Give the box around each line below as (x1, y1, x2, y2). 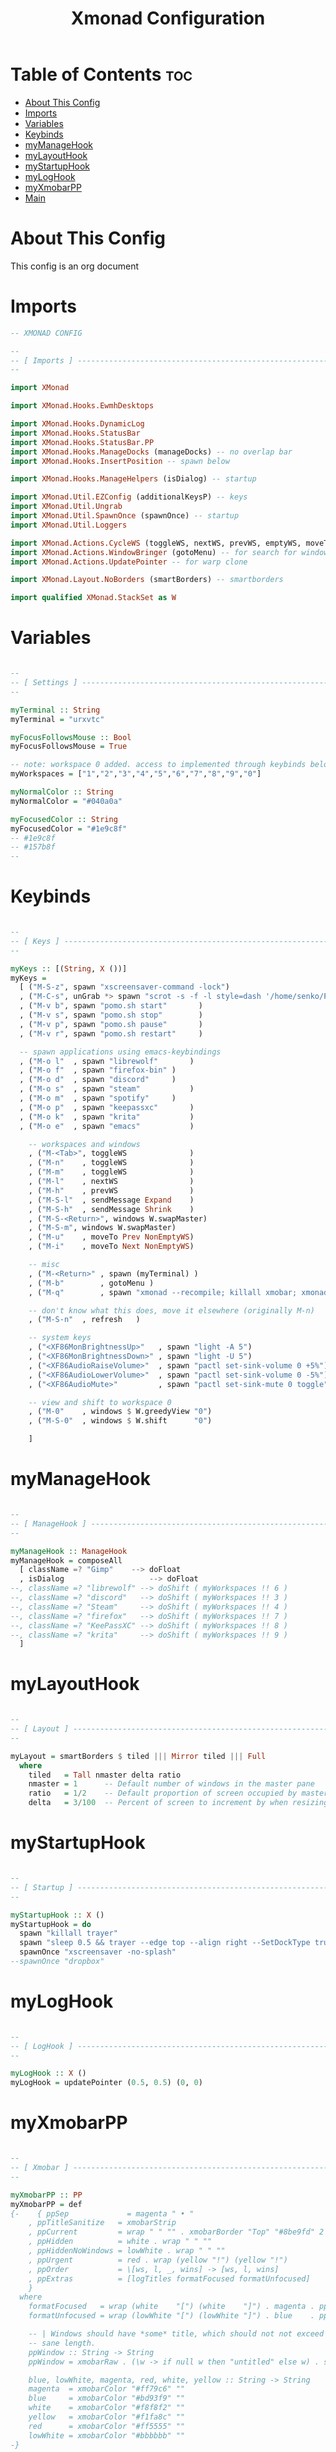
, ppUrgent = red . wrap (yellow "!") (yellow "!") (28, 2255, 288, 2265)
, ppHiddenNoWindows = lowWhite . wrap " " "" (28, 2246, 226, 2256)
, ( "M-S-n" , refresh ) (28, 1315, 141, 1325)
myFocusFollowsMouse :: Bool (10, 732, 132, 742)
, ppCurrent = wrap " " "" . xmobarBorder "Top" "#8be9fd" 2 (28, 2227, 325, 2237)
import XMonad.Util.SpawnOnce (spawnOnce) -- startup (10, 511, 240, 521)
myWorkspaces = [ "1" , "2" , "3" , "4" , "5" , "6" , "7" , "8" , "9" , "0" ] (10, 769, 262, 779)
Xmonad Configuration (70, 7, 266, 30)
